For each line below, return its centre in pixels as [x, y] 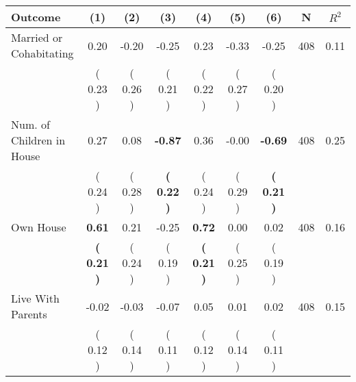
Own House [39, 227]
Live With [35, 298]
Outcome [36, 17]
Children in [38, 140]
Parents [29, 314]
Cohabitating [42, 53]
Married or [37, 37]
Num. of [30, 124]
